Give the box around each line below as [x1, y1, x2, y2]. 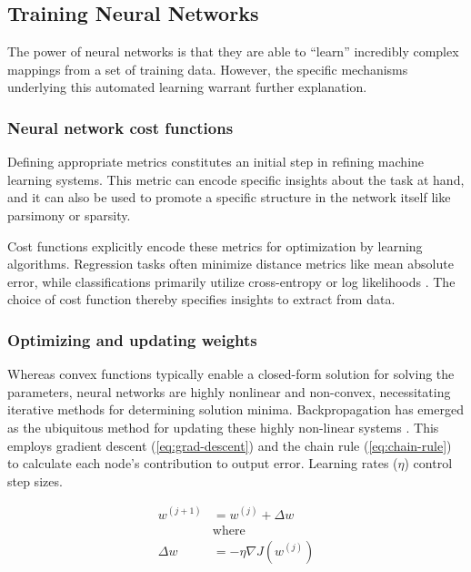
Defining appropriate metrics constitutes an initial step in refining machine [7, 152, 425, 171]
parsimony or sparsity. [7, 205, 131, 224]
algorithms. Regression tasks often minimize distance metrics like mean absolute [7, 254, 454, 273]
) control [404, 454, 453, 473]
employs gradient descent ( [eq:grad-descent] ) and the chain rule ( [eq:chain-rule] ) [7, 435, 452, 455]
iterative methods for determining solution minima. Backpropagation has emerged [7, 400, 464, 419]
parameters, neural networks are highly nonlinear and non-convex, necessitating [7, 382, 451, 401]
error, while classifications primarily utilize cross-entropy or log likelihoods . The [7, 271, 456, 291]
